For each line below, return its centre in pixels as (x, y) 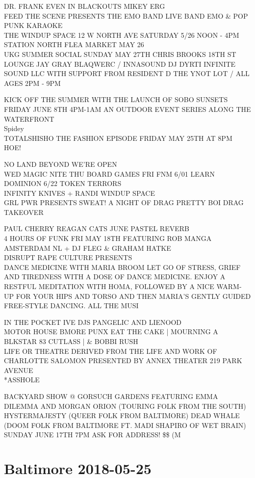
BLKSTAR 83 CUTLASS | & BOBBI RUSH (71, 341)
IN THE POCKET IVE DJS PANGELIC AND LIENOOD (93, 322)
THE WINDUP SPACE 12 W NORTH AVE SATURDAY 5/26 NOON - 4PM (122, 35)
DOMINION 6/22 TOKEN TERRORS (63, 183)
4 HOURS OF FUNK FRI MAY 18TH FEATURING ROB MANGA (108, 238)
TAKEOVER (24, 212)
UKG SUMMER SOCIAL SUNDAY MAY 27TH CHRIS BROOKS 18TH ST (120, 54)
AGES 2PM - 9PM (32, 83)
